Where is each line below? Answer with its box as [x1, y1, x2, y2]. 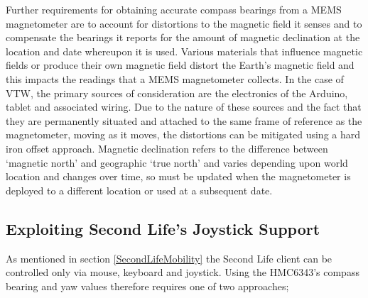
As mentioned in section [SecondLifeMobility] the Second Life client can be [6, 250, 332, 265]
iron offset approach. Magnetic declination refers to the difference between [6, 140, 328, 155]
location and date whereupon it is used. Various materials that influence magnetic [6, 43, 363, 58]
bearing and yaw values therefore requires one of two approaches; [6, 278, 289, 293]
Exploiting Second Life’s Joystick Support [6, 217, 320, 239]
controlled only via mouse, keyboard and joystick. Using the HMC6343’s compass [6, 265, 359, 280]
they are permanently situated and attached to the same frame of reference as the [6, 113, 362, 128]
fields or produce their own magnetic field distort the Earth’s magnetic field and [6, 57, 355, 72]
